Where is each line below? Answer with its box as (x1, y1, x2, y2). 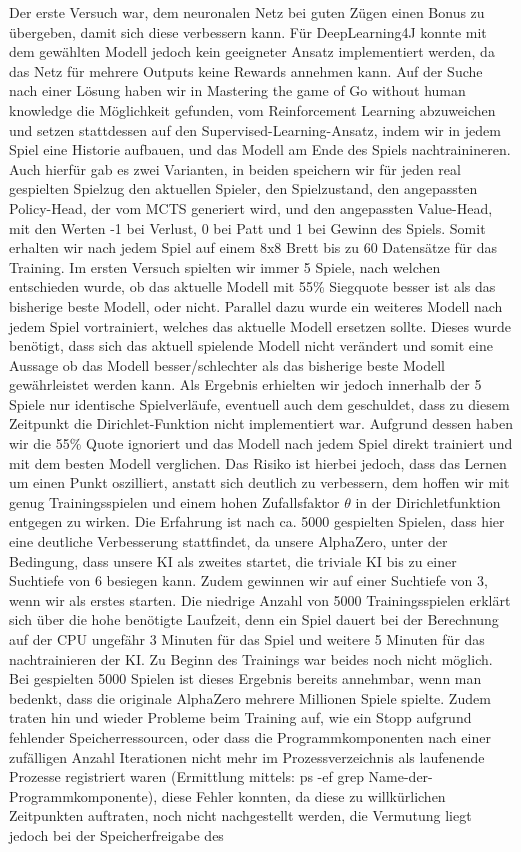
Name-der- (368, 766, 433, 787)
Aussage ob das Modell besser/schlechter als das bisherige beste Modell (9, 354, 446, 375)
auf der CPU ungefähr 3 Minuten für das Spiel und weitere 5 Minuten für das (9, 629, 485, 649)
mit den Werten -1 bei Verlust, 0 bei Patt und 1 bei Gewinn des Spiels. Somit (9, 217, 486, 238)
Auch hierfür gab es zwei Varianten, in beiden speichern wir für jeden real (9, 158, 461, 179)
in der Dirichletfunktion (355, 491, 501, 512)
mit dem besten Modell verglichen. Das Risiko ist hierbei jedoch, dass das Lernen (9, 452, 507, 473)
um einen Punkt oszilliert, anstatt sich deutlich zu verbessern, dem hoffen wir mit (9, 472, 510, 493)
